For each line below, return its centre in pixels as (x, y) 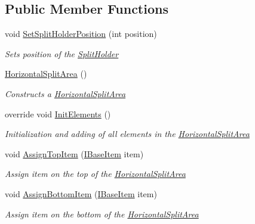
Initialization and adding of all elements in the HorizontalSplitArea (127, 134)
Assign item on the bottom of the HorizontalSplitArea (102, 214)
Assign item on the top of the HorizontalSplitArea (95, 174)
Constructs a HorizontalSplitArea (65, 93)
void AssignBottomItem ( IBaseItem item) (81, 193)
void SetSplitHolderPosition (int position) (81, 34)
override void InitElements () (58, 113)
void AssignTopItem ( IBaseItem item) (74, 153)
